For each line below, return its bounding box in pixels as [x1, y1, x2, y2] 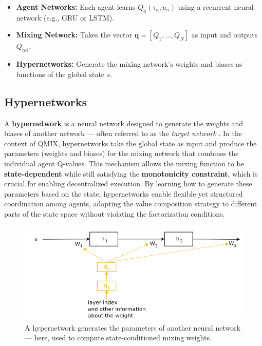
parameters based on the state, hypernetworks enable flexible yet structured [4, 188, 243, 199]
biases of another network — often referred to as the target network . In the [4, 128, 242, 139]
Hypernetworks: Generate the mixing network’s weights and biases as [16, 59, 242, 69]
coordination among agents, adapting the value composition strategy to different [4, 198, 257, 209]
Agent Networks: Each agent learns [16, 2, 136, 12]
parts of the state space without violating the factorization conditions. [4, 208, 225, 219]
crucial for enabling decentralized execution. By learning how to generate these [4, 178, 252, 189]
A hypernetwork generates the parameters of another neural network [25, 322, 241, 333]
